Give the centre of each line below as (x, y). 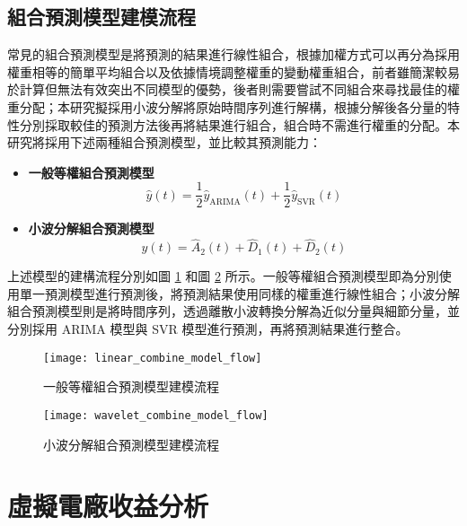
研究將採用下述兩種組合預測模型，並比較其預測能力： (164, 142)
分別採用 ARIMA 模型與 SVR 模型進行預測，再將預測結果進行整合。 (208, 329)
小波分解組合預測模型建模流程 (131, 444)
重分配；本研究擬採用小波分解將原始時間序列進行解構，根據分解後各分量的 (227, 106)
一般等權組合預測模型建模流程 (131, 386)
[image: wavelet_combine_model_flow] (156, 415)
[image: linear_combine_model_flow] (153, 358)
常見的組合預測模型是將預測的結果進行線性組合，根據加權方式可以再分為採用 (233, 54)
